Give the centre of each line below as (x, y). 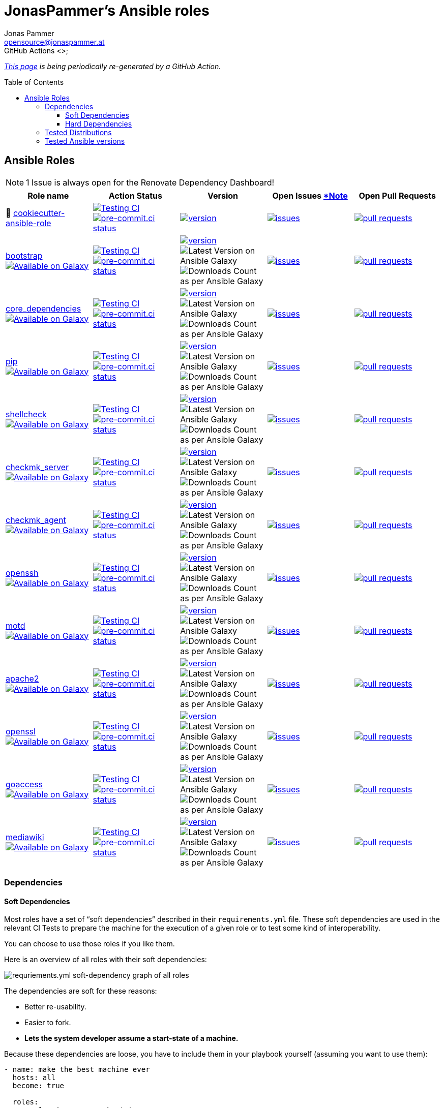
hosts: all (34, 1078)
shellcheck (26, 414)
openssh (22, 573)
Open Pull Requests (397, 195)
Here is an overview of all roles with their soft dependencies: (106, 960)
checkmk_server (37, 467)
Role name (48, 195)
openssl (21, 731)
